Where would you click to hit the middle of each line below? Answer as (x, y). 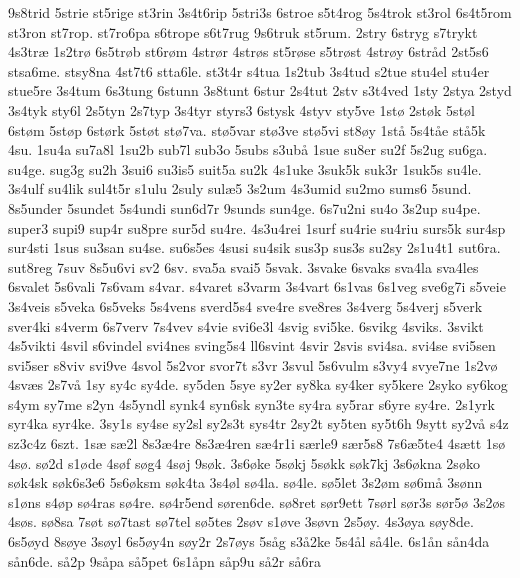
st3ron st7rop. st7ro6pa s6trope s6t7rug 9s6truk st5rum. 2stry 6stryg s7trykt (243, 31)
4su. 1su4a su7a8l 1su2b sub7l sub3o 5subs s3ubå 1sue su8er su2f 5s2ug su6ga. (248, 149)
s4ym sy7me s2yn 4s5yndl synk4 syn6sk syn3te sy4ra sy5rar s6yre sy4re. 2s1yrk (251, 403)
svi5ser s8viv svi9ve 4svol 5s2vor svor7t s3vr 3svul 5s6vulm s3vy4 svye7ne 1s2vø (253, 364)
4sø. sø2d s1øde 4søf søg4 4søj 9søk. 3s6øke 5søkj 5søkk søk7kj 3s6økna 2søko (244, 462)
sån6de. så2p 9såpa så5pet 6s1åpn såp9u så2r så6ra (164, 560)
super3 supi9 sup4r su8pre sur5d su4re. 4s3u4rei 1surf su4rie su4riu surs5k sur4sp (257, 227)
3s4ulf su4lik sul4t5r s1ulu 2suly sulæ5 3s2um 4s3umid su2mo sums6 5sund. (240, 188)
